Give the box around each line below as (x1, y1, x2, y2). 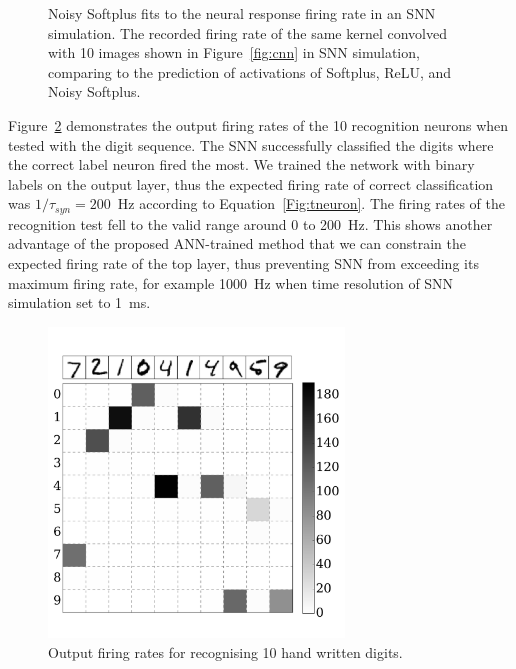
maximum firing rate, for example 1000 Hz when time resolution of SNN (8, 272, 454, 293)
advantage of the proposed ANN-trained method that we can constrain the (8, 233, 466, 254)
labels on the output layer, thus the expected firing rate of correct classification (8, 173, 494, 194)
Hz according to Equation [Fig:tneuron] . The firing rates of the (117, 193, 506, 214)
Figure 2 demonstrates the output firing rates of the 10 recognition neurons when (8, 114, 509, 135)
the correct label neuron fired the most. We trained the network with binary (8, 154, 475, 175)
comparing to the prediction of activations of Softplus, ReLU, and (48, 61, 452, 82)
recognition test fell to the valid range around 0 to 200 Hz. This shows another (8, 213, 493, 234)
